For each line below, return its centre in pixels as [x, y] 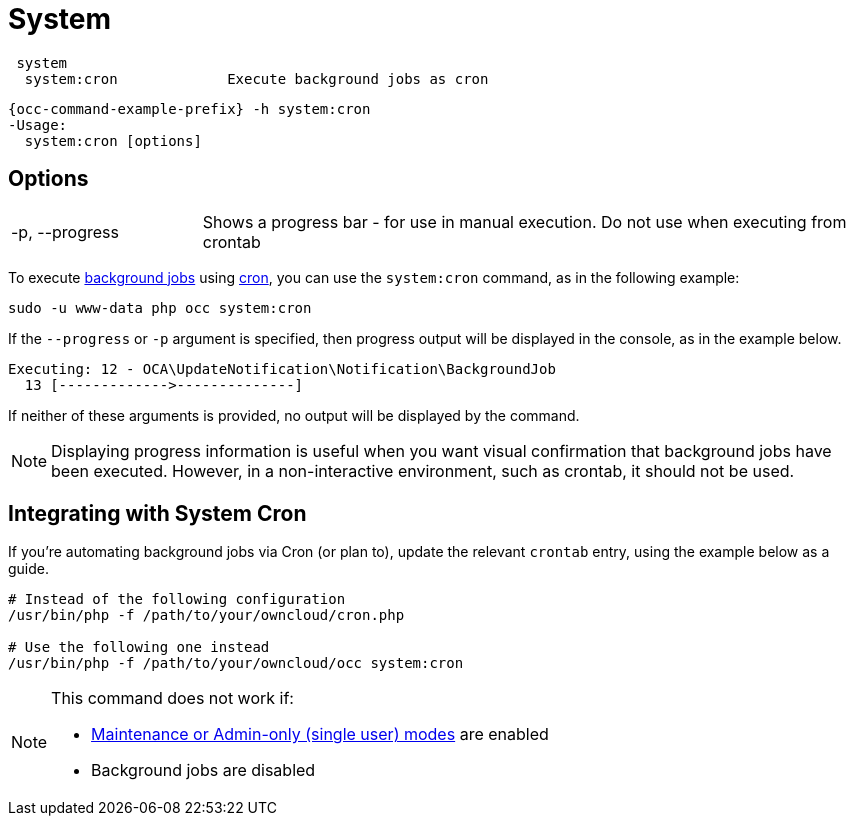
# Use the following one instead [139, 647]
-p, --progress [65, 231]
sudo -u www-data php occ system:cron [160, 307]
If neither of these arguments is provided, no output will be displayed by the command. [294, 415]
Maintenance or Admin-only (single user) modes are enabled [320, 734]
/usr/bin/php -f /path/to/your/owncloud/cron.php [206, 615]
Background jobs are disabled [203, 770]
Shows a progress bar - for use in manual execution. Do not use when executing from [524, 221]
